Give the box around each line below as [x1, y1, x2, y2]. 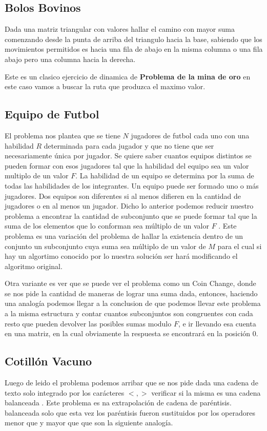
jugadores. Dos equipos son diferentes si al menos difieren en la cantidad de [5, 190, 241, 201]
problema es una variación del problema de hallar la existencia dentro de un [5, 230, 243, 241]
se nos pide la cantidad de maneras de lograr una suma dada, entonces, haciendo [5, 288, 258, 298]
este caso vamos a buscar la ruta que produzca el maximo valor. [5, 81, 206, 92]
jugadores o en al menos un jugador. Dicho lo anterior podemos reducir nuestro [5, 200, 254, 211]
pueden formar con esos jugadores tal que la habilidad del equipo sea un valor [5, 160, 249, 171]
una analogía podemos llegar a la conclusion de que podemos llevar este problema [5, 298, 261, 309]
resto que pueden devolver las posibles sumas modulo [5, 318, 172, 329]
